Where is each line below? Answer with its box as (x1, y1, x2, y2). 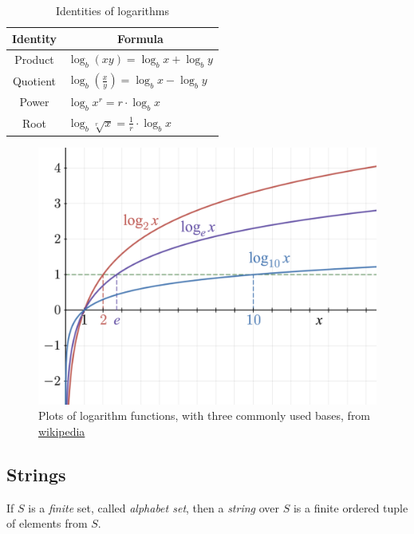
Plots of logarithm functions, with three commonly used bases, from (38, 407, 371, 424)
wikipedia (38, 422, 85, 439)
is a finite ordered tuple (293, 499, 408, 516)
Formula (117, 30, 164, 46)
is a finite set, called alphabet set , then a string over (28, 499, 280, 516)
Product (14, 51, 54, 68)
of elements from (6, 515, 88, 532)
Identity (12, 30, 57, 46)
